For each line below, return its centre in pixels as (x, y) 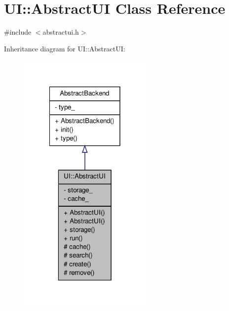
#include (18, 32)
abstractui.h (61, 32)
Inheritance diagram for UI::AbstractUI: (65, 48)
